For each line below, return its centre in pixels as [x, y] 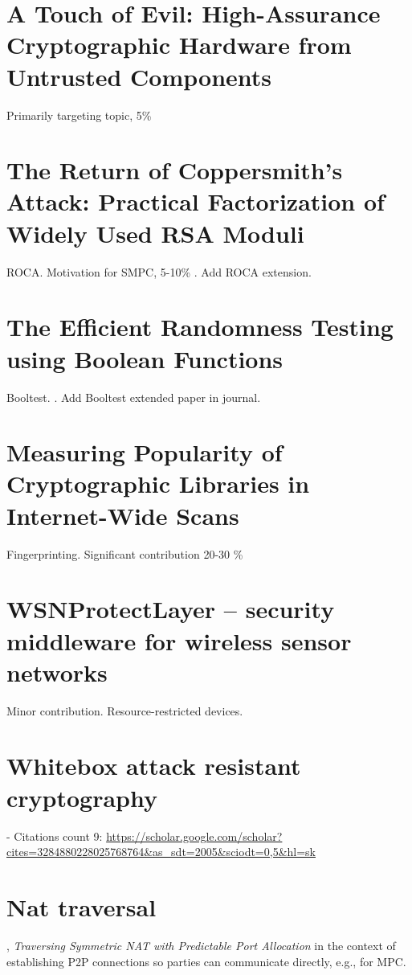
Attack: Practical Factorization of [196, 201]
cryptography [82, 797]
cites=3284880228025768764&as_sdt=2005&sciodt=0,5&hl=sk [161, 852]
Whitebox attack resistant [154, 766]
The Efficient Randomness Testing [200, 327]
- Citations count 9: [55, 836]
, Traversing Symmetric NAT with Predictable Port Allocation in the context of [201, 945]
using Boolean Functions [145, 358]
